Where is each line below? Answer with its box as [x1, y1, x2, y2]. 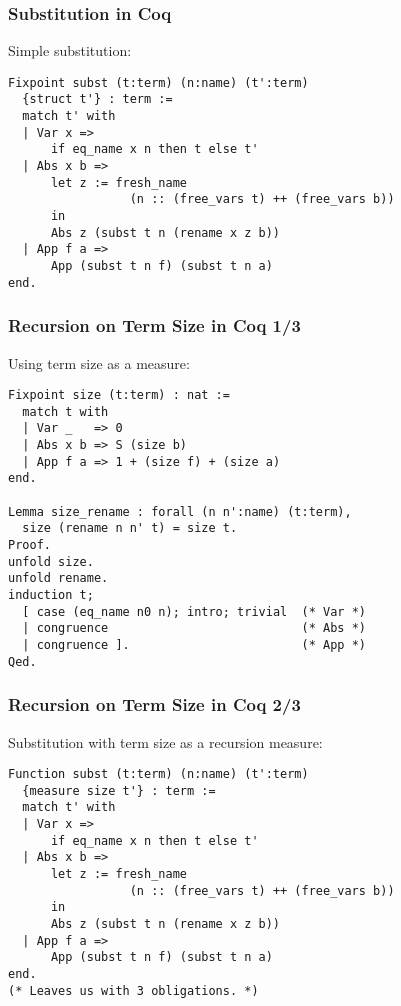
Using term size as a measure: [8, 352, 190, 373]
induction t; [8, 588, 94, 603]
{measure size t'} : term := [22, 783, 216, 798]
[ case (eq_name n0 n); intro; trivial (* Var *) [22, 604, 366, 619]
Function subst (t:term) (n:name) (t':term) [8, 767, 309, 782]
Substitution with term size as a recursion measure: [8, 731, 323, 752]
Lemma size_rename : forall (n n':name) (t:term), [8, 504, 352, 519]
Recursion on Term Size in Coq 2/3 [8, 692, 301, 717]
